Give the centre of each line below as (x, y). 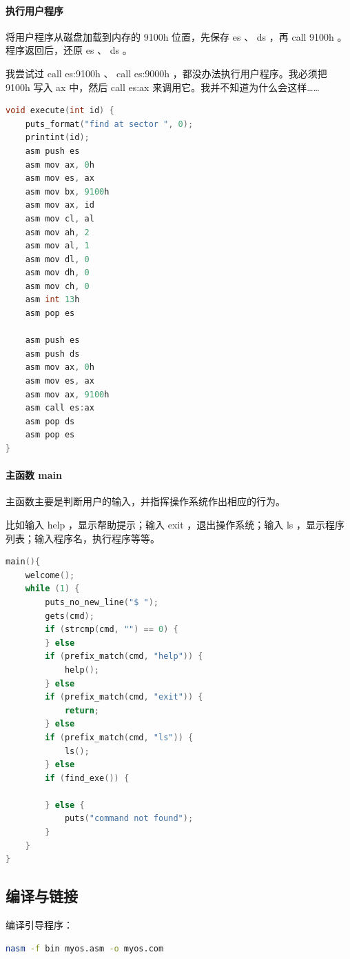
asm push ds (52, 354)
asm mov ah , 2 (57, 232)
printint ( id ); (57, 138)
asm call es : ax (60, 408)
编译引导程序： (39, 925)
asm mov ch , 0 (57, 286)
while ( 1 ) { (52, 589)
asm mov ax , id (60, 205)
